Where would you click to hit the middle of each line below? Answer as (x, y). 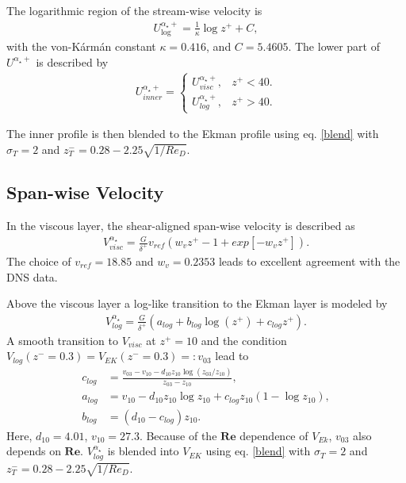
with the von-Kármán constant (81, 46)
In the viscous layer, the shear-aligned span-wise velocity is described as (181, 225)
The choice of (39, 261)
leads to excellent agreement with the (309, 261)
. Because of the (178, 435)
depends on (34, 451)
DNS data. (32, 276)
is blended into (143, 451)
